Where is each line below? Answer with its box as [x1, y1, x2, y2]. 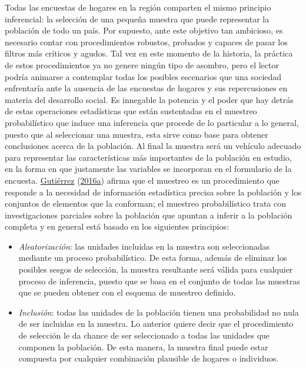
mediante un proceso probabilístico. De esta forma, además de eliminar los [18, 251, 287, 264]
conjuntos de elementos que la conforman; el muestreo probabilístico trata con [5, 197, 287, 210]
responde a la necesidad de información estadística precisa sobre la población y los [5, 185, 301, 198]
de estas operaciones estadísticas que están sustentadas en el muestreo [5, 105, 257, 117]
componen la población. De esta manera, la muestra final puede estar [18, 340, 268, 353]
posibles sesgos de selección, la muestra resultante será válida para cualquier [18, 263, 293, 276]
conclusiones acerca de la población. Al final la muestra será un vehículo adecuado [5, 140, 301, 152]
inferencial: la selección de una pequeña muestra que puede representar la [5, 12, 270, 25]
